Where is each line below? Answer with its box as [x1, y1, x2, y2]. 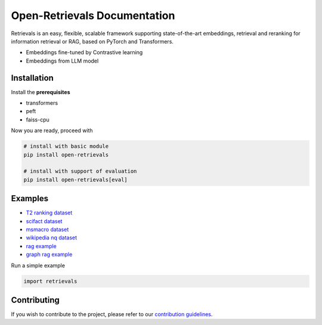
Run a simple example [11, 262, 66, 269]
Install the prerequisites [11, 88, 70, 95]
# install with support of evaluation [23, 168, 137, 175]
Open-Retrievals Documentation [11, 9, 175, 22]
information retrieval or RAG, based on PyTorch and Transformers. [11, 37, 174, 45]
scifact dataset [26, 217, 63, 224]
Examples [11, 193, 49, 204]
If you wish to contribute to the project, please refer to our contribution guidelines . [11, 311, 213, 318]
